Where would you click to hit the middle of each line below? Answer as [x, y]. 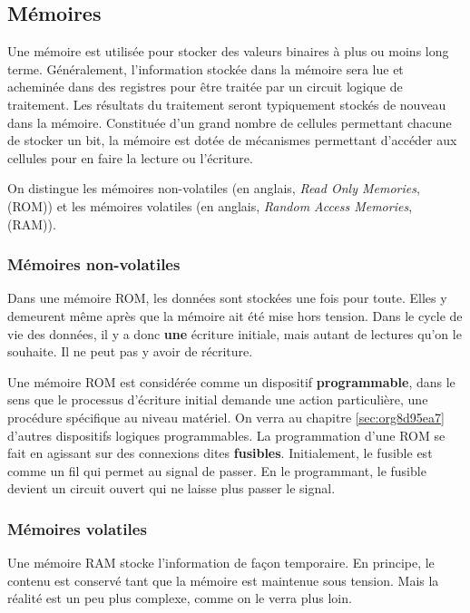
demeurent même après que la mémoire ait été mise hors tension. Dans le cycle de [235, 315]
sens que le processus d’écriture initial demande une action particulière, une [218, 399]
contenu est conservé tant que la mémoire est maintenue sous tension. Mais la [223, 580]
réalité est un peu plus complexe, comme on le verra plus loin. [180, 598]
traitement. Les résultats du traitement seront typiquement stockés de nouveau [227, 104]
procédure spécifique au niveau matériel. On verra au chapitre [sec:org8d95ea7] [226, 417]
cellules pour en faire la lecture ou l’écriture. [130, 157]
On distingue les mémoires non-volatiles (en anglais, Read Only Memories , [214, 188]
